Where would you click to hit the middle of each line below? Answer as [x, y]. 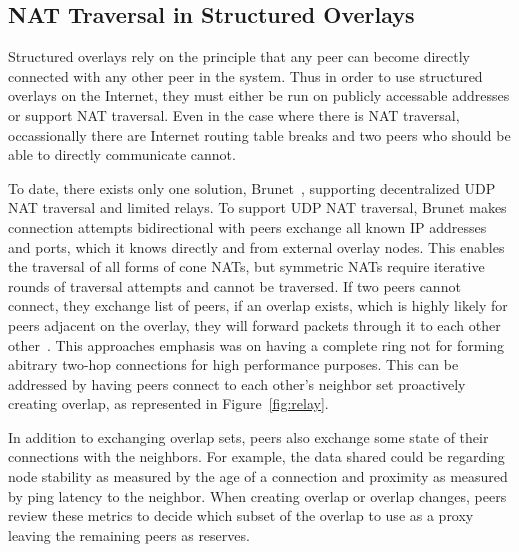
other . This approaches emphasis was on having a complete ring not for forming [256, 344]
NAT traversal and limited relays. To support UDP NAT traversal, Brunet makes [257, 207]
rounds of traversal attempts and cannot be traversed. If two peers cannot [234, 285]
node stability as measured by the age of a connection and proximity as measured [258, 476]
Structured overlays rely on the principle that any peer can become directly [239, 56]
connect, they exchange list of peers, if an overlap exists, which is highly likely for [258, 305]
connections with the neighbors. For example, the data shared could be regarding [256, 456]
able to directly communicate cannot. [122, 154]
